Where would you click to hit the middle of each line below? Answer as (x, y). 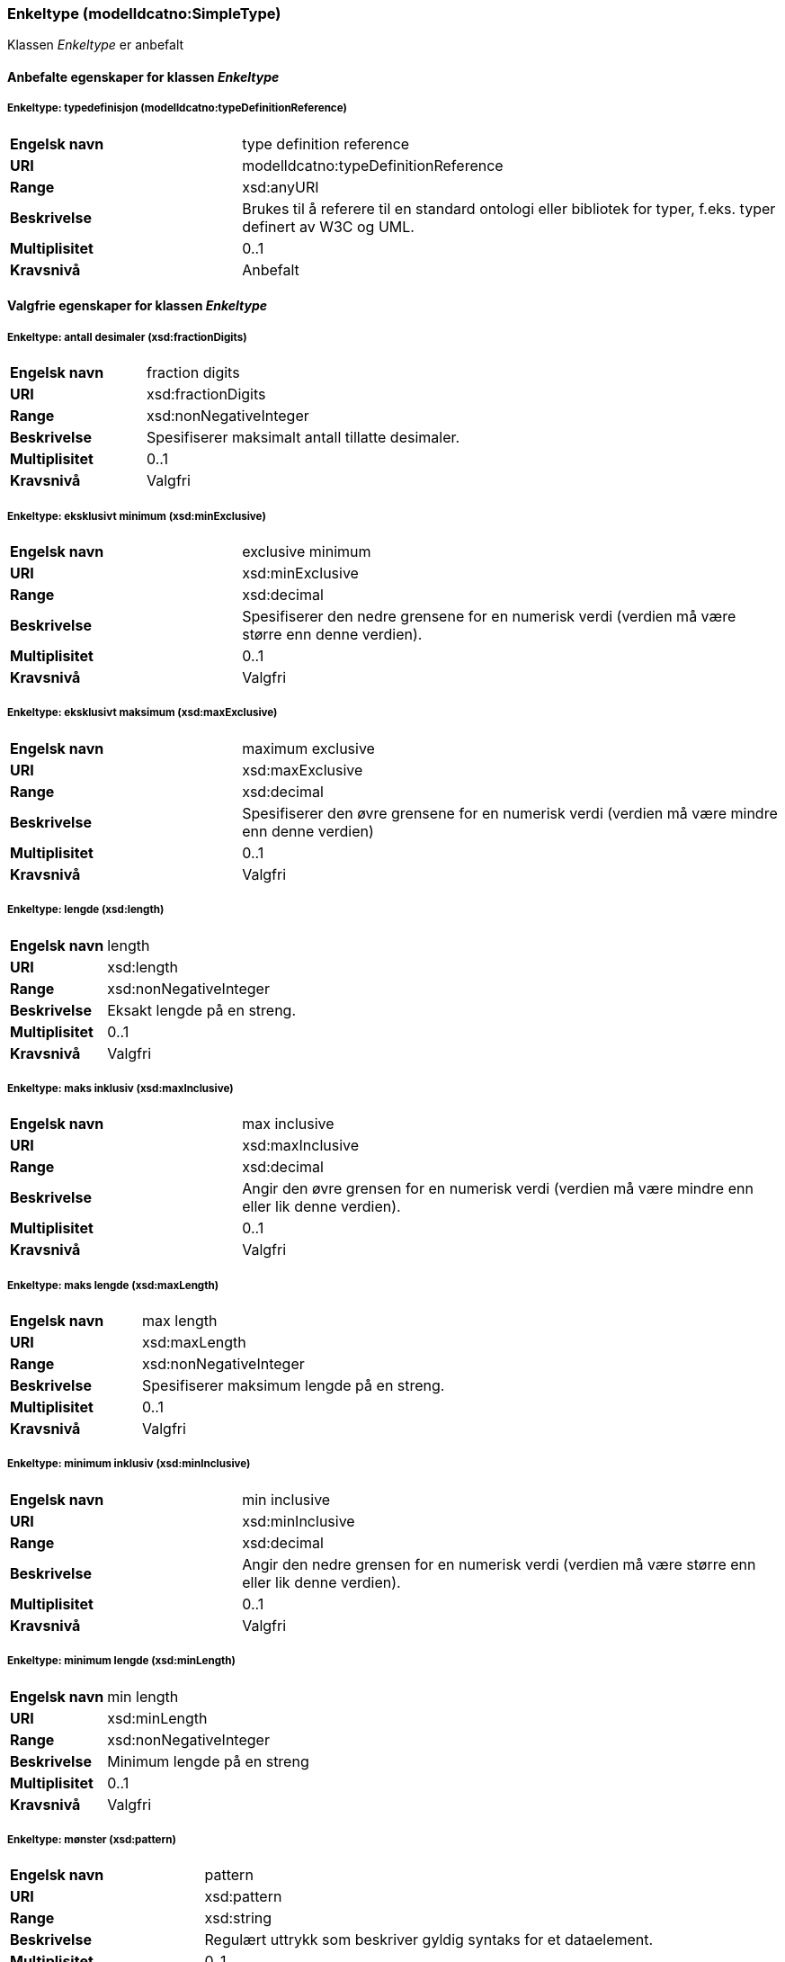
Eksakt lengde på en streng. (202, 1010)
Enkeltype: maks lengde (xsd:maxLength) (113, 1285)
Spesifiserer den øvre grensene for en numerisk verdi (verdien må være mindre (510, 813)
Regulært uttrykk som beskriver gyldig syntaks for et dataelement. (429, 1940)
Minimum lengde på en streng (208, 1761)
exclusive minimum (307, 551)
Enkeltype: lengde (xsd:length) (86, 910)
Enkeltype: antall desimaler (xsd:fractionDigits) (127, 337)
